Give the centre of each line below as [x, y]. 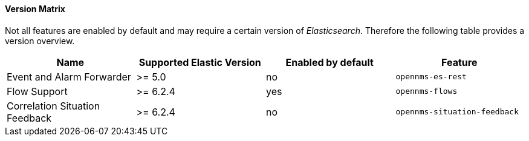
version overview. [40, 41]
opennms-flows [427, 91]
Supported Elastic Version [200, 62]
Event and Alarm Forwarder [69, 77]
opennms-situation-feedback [457, 112]
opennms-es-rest [431, 77]
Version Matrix [35, 9]
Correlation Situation [54, 106]
